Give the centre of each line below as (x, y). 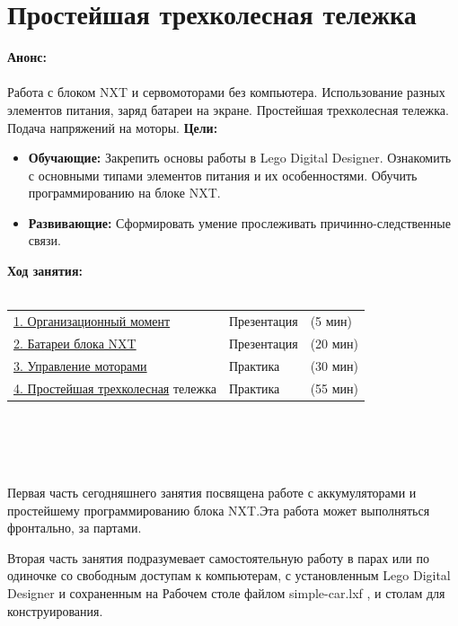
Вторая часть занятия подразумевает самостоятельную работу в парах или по (218, 557)
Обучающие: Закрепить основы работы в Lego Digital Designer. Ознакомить (240, 158)
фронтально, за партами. (75, 528)
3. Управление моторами (80, 365)
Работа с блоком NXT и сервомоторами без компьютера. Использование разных (226, 92)
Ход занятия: (45, 271)
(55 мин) (335, 388)
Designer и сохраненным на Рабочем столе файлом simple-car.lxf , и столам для (226, 592)
